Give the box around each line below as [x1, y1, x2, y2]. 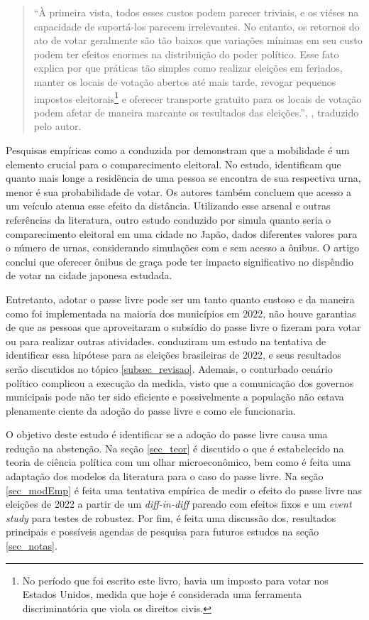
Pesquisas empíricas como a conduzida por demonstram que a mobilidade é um [6, 143, 350, 157]
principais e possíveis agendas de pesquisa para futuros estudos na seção [6, 524, 319, 539]
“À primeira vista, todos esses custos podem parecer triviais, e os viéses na [33, 5, 359, 19]
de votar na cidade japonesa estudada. [6, 268, 172, 283]
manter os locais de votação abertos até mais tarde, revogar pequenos [33, 74, 336, 89]
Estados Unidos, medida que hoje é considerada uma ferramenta [22, 587, 302, 602]
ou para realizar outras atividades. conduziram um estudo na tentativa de [6, 333, 326, 348]
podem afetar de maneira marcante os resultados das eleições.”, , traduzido [33, 104, 359, 119]
